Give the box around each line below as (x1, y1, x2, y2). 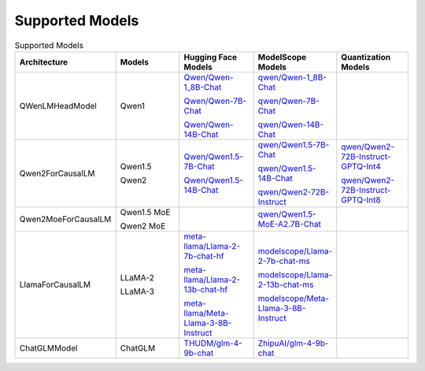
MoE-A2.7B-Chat (257, 218, 322, 229)
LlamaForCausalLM (19, 279, 91, 290)
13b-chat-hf (183, 284, 228, 295)
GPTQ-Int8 (341, 194, 381, 205)
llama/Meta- (183, 307, 229, 318)
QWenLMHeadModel (19, 100, 98, 111)
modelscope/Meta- (257, 292, 330, 303)
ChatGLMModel (19, 343, 78, 354)
